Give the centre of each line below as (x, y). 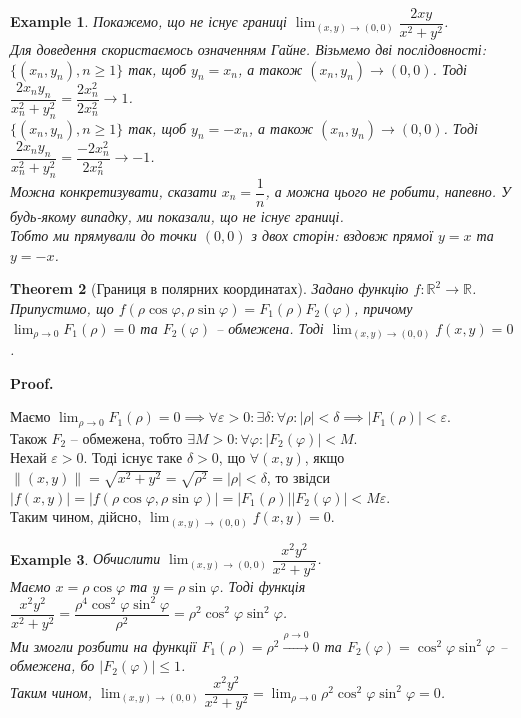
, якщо (324, 457)
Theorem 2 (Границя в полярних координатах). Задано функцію (209, 288)
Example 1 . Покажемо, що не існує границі (148, 21)
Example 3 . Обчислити (85, 558)
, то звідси (298, 476)
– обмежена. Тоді (270, 327)
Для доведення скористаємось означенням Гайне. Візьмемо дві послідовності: (248, 49)
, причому (383, 307)
